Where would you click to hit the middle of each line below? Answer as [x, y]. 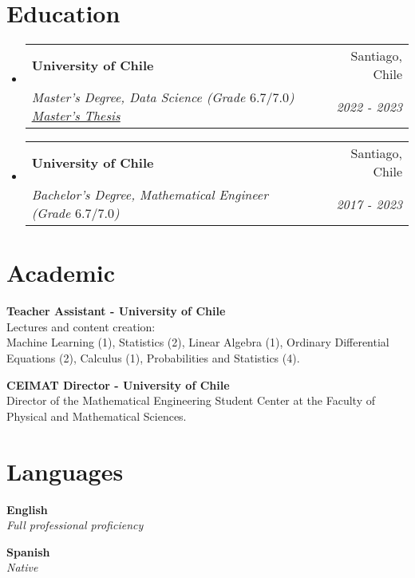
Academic [61, 273]
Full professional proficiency [75, 525]
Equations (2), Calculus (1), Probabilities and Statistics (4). [153, 358]
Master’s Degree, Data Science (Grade [138, 97]
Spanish [28, 551]
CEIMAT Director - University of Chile [118, 384]
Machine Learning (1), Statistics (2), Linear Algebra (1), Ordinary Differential [198, 342]
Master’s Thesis [76, 116]
